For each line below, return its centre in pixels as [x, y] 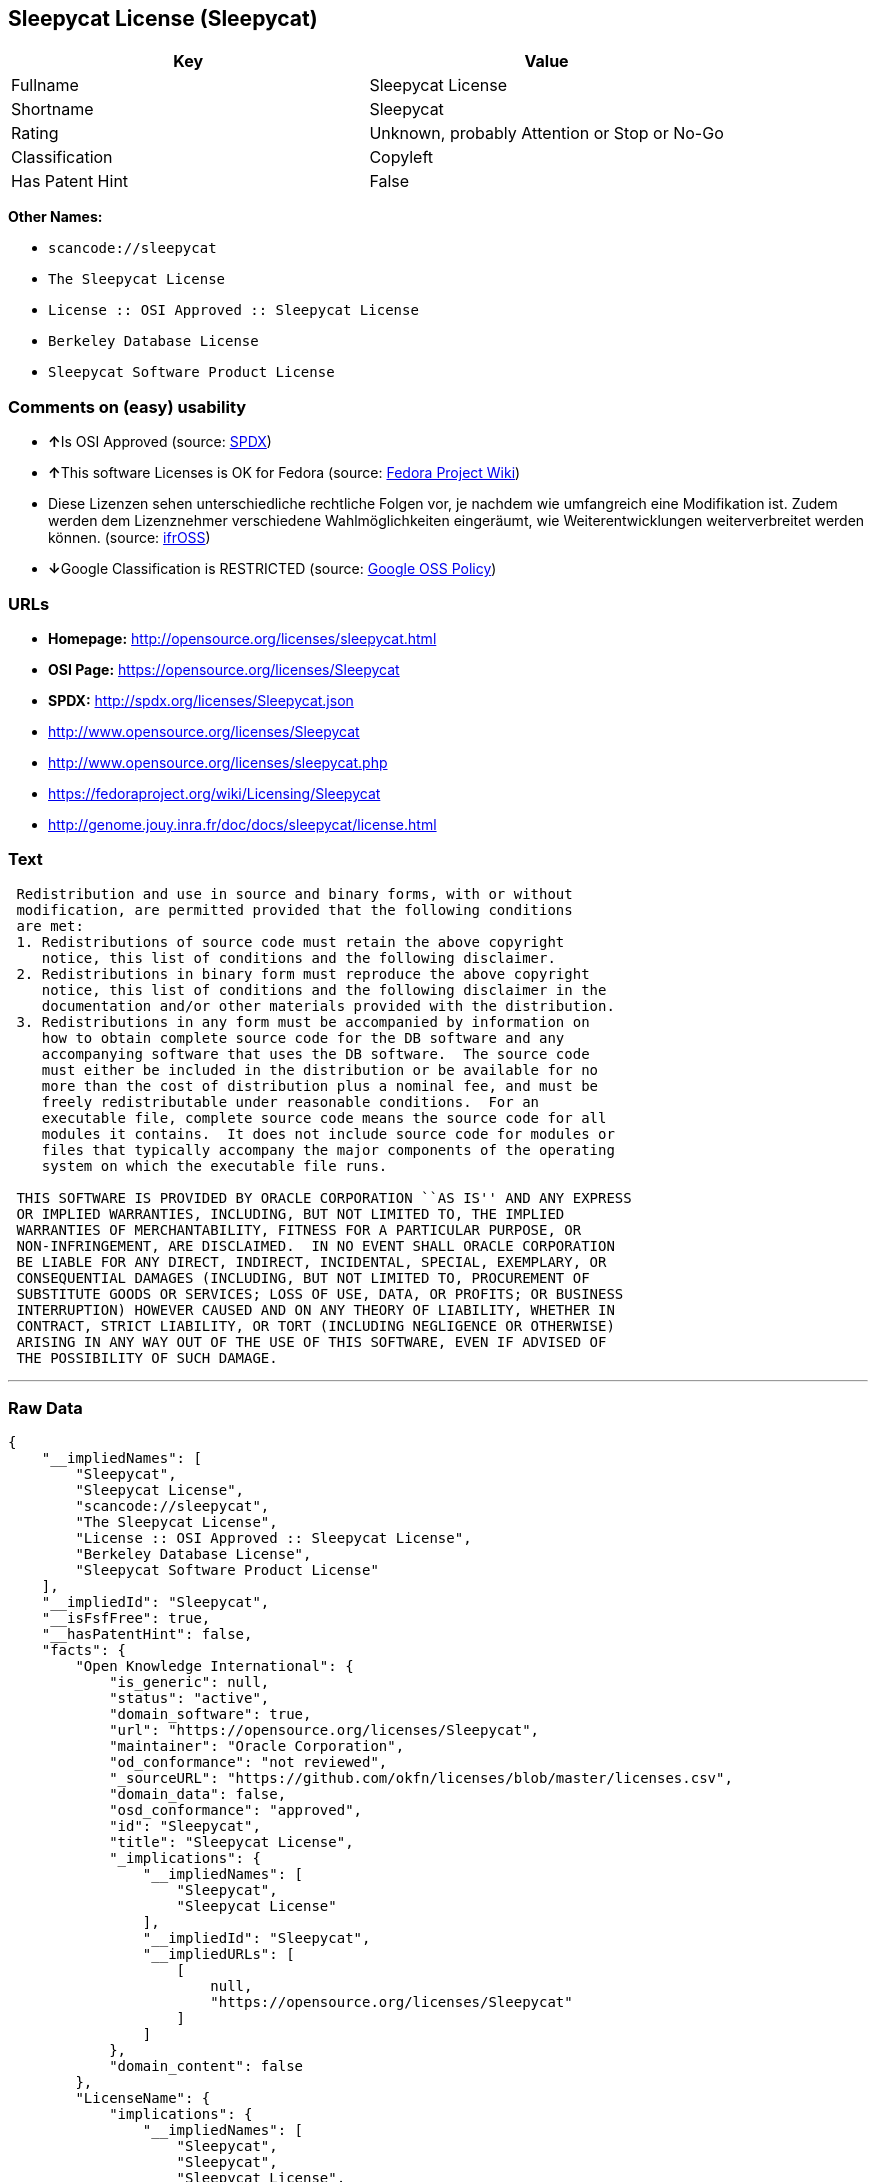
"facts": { [84, 1650]
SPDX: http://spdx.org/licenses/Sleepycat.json [201, 700]
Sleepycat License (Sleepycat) [163, 18]
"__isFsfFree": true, [126, 1618]
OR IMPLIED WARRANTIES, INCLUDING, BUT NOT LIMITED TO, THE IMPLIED [290, 1213]
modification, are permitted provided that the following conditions [294, 909]
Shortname [52, 109]
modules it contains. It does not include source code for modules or [328, 1133]
